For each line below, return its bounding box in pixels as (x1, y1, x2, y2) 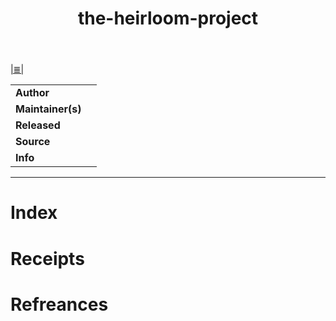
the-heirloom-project (77, 7, 259, 30)
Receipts (10, 247, 85, 270)
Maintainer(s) (15, 102, 82, 116)
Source (15, 135, 51, 149)
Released (15, 118, 61, 132)
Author (15, 86, 50, 100)
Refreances (10, 293, 109, 316)
